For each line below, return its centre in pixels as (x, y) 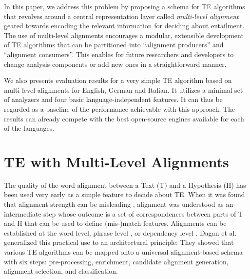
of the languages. (29, 128)
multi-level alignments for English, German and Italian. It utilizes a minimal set (124, 90)
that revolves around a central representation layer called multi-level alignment (121, 16)
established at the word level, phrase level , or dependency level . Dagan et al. (120, 232)
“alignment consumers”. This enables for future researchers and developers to (119, 54)
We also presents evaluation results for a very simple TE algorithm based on (118, 80)
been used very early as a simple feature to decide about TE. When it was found (125, 194)
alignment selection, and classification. (61, 271)
